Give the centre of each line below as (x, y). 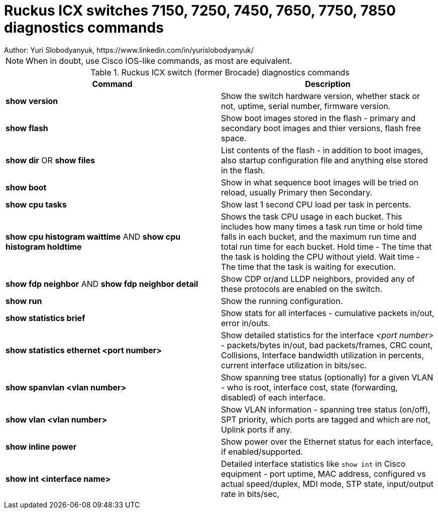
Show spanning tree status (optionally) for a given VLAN (327, 377)
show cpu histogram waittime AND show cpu (93, 236)
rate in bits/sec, (250, 494)
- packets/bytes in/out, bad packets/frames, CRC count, (327, 345)
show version (32, 101)
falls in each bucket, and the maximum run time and (319, 236)
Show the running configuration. (282, 301)
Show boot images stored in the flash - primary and (318, 118)
